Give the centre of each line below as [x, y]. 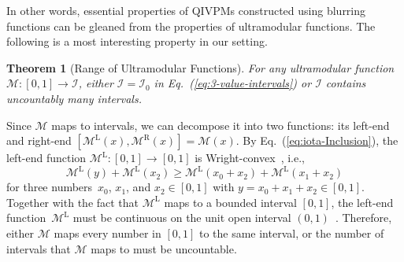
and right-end [39, 140]
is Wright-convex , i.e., [250, 158]
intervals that [39, 248]
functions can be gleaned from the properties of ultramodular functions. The [191, 26]
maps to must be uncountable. [164, 248]
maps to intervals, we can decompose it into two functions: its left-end [221, 125]
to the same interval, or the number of [291, 233]
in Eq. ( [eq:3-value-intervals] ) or [233, 83]
